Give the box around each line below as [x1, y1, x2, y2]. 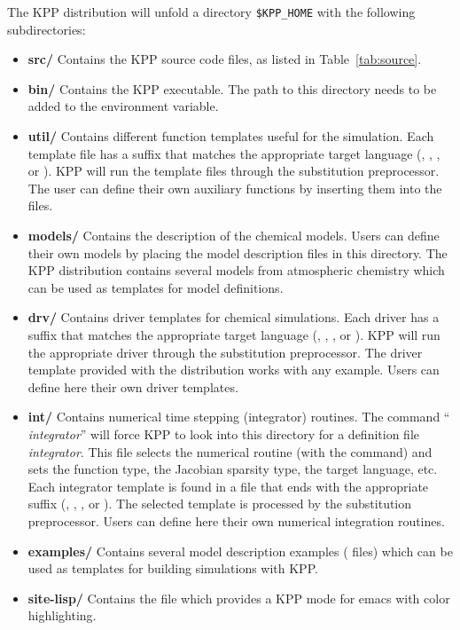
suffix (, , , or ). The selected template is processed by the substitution [27, 494, 412, 513]
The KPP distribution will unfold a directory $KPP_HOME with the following [7, 3, 416, 20]
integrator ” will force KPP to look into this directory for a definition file [27, 424, 420, 443]
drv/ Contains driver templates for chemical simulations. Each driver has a [27, 308, 440, 327]
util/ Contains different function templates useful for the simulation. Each [27, 127, 434, 146]
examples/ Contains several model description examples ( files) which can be [27, 541, 453, 560]
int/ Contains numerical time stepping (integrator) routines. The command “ [27, 407, 450, 426]
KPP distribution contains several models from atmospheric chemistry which [27, 261, 445, 280]
